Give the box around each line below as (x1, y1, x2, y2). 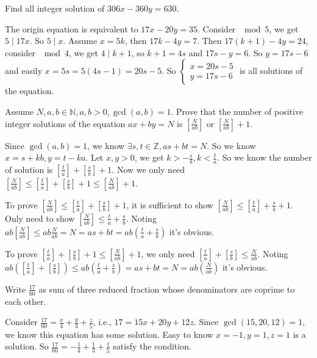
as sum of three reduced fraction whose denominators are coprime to (38, 282, 295, 295)
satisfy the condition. (113, 340, 191, 353)
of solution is (5, 163, 53, 175)
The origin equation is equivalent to (5, 22, 138, 35)
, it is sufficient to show (126, 198, 213, 211)
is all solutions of (240, 64, 303, 77)
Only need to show (5, 211, 75, 224)
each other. (5, 294, 46, 307)
